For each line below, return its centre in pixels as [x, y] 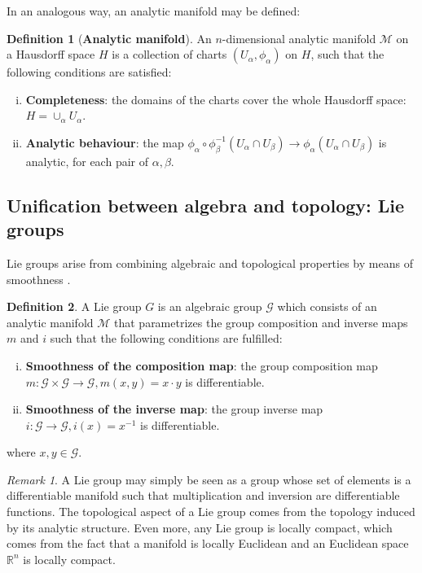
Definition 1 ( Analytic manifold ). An [109, 38]
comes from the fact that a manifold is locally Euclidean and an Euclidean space [208, 543]
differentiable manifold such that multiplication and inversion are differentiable [203, 495]
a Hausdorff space [51, 54]
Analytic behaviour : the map [105, 142]
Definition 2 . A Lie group [74, 306]
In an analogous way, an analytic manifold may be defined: [154, 11]
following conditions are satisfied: [89, 72]
